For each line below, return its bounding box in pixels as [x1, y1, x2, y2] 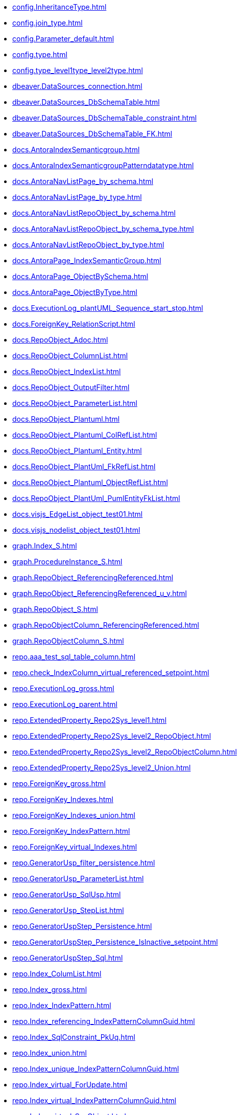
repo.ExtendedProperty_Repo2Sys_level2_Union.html [12, 763, 191, 772]
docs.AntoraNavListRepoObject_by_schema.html [12, 209, 176, 217]
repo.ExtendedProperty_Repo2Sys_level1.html [12, 716, 167, 724]
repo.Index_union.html [12, 1049, 87, 1057]
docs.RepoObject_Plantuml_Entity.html [12, 446, 142, 455]
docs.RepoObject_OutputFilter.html [12, 383, 130, 392]
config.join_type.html [12, 18, 83, 27]
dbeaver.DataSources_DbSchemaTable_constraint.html [12, 113, 197, 122]
